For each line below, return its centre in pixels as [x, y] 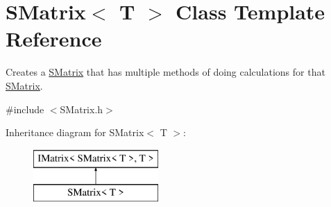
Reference [54, 39]
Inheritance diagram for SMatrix [75, 132]
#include [25, 109]
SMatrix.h [82, 109]
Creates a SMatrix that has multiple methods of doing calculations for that [165, 72]
